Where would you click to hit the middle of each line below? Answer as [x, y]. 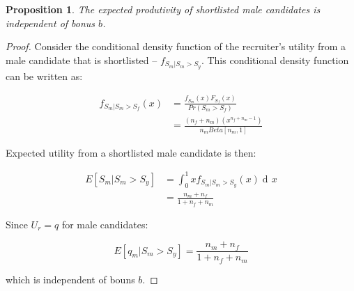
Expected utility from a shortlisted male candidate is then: [131, 152]
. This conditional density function [275, 60]
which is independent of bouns [70, 279]
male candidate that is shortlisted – [82, 60]
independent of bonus [51, 23]
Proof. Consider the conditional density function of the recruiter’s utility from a [176, 46]
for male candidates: [105, 224]
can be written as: [44, 76]
